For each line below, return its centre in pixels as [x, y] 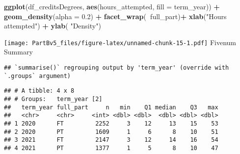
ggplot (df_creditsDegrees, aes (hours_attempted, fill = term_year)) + [112, 6]
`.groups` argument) [38, 76]
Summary [18, 52]
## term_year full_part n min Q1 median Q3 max [111, 107]
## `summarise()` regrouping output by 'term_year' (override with [117, 68]
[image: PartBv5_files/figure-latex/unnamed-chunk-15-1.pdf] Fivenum [120, 42]
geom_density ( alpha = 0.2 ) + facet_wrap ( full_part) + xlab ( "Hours [115, 16]
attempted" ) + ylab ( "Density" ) [53, 26]
